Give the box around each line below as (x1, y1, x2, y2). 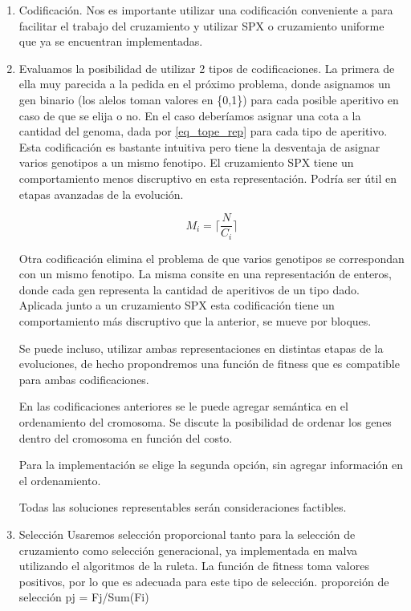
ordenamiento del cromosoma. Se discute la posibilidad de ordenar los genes (18, 413, 392, 430)
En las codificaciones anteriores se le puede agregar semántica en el (18, 398, 348, 415)
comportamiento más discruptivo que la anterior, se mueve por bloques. (18, 313, 372, 330)
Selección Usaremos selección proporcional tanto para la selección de (18, 525, 356, 542)
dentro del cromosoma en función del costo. (18, 429, 233, 446)
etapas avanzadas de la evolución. (18, 185, 184, 202)
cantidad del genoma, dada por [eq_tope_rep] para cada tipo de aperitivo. (18, 123, 388, 140)
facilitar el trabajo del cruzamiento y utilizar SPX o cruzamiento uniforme (18, 17, 385, 34)
